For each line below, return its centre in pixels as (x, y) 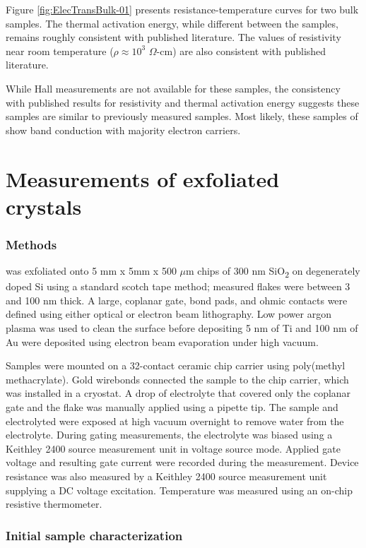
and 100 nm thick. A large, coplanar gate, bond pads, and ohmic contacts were (177, 300)
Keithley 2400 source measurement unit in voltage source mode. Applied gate (173, 448)
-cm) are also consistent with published (241, 50)
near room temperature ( (60, 50)
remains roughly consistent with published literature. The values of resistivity (173, 37)
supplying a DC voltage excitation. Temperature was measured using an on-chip (179, 490)
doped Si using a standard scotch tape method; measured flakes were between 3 (178, 286)
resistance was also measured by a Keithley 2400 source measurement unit (166, 476)
